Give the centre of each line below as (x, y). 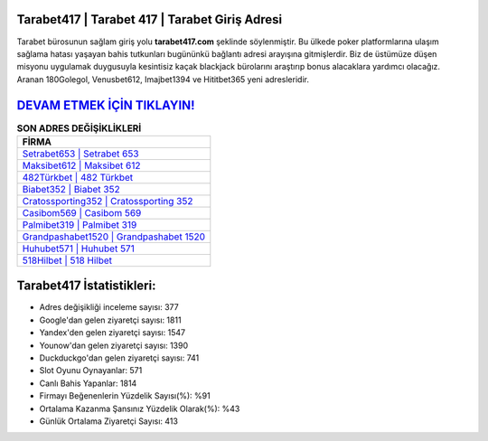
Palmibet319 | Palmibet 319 (80, 224)
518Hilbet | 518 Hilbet (67, 260)
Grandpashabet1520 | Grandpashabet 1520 (114, 237)
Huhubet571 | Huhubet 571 (78, 249)
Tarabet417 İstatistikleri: (86, 286)
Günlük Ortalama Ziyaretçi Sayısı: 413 (108, 421)
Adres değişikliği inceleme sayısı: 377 (109, 307)
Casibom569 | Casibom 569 (82, 212)
